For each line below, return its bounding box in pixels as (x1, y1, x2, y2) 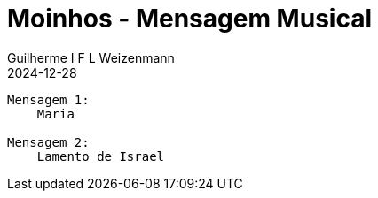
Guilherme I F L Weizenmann (7, 49, 175, 65)
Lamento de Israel (36, 148, 165, 164)
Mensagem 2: (7, 134, 90, 149)
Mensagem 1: (7, 92, 90, 107)
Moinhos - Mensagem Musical (7, 4, 372, 34)
